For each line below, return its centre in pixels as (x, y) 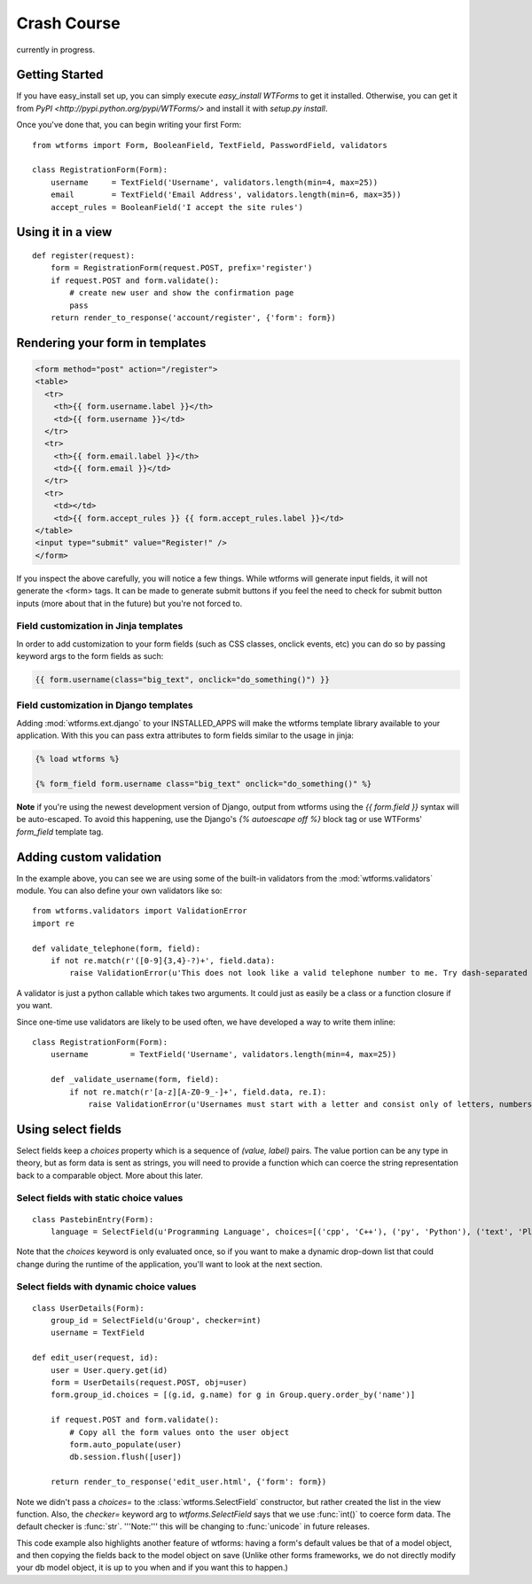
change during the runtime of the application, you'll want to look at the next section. (169, 1264)
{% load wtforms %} (77, 759)
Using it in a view (64, 232)
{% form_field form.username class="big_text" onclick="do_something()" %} (203, 784)
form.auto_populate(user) (125, 1444)
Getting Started (60, 75)
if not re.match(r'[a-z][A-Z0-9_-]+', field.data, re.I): (198, 1092)
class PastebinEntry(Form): (93, 1219)
